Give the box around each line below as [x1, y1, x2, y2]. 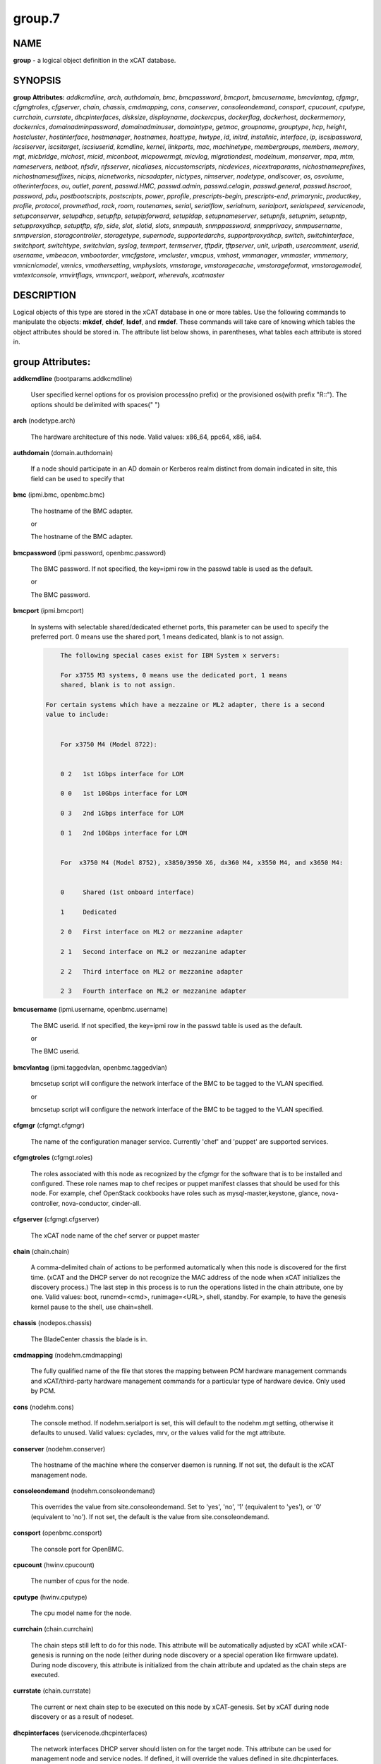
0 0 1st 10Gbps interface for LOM [60, 790, 187, 797]
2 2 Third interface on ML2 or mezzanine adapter [60, 967, 243, 975]
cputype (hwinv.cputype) [13, 1593, 87, 1601]
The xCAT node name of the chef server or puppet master [30, 1231, 200, 1240]
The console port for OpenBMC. [30, 1545, 124, 1553]
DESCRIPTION [13, 289, 77, 301]
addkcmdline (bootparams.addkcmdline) [13, 374, 133, 382]
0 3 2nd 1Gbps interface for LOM [60, 809, 183, 818]
